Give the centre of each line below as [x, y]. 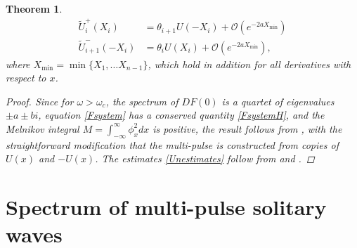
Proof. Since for [40, 101]
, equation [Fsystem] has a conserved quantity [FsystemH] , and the [181, 115]
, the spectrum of [142, 101]
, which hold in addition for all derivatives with [249, 64]
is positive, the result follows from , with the [247, 128]
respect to [26, 78]
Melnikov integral [43, 128]
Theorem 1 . [34, 8]
